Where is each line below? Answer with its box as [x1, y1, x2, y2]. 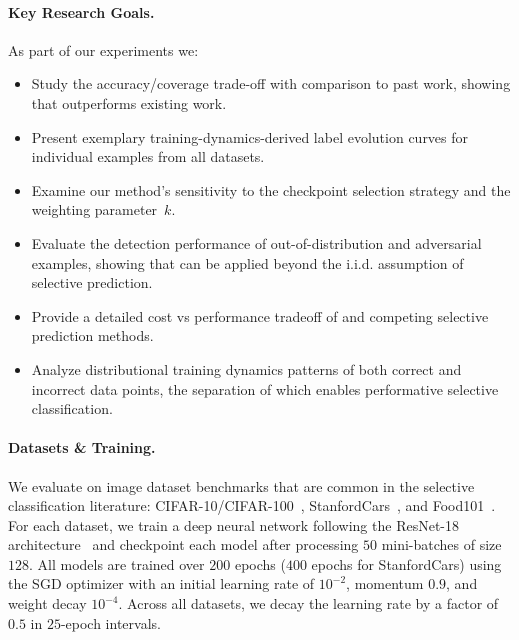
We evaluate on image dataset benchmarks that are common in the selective [8, 475, 475, 496]
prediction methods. [31, 325, 154, 346]
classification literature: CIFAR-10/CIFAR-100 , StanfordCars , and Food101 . [8, 495, 496, 516]
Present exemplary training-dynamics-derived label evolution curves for [31, 126, 469, 147]
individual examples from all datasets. [31, 146, 265, 167]
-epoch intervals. [60, 612, 161, 633]
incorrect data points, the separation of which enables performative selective [31, 378, 499, 399]
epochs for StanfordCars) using [311, 553, 502, 574]
